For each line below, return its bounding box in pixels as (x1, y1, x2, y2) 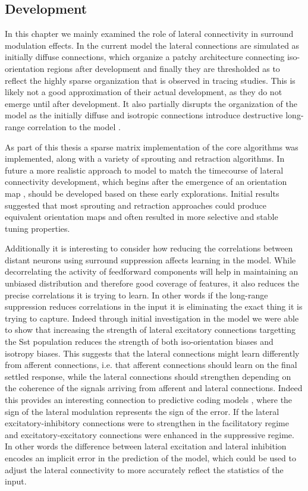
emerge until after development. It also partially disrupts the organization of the (5, 97, 298, 109)
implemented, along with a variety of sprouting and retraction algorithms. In (5, 152, 285, 165)
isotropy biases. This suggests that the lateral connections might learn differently (5, 347, 300, 359)
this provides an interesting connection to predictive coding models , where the (5, 394, 293, 406)
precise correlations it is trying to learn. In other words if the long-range (5, 288, 268, 301)
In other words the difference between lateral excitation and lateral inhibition (5, 440, 287, 452)
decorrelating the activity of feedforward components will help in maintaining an (5, 265, 298, 278)
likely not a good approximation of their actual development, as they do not (5, 86, 282, 98)
